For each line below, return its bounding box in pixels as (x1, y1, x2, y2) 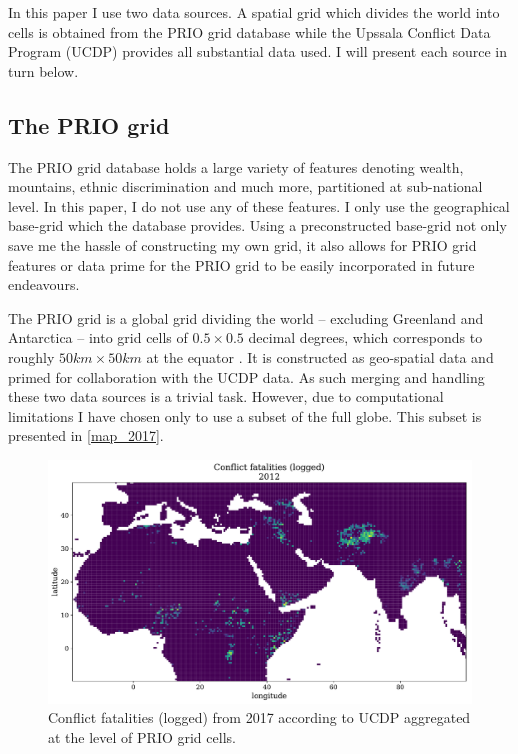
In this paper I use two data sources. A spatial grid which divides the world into (8, 2, 500, 22)
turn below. (8, 60, 79, 81)
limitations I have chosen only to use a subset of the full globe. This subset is (8, 405, 482, 426)
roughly (8, 346, 55, 367)
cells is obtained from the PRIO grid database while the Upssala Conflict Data (8, 21, 491, 42)
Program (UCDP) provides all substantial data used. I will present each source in (8, 41, 508, 62)
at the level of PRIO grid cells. (48, 726, 236, 747)
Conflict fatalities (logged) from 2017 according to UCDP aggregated (48, 707, 471, 728)
